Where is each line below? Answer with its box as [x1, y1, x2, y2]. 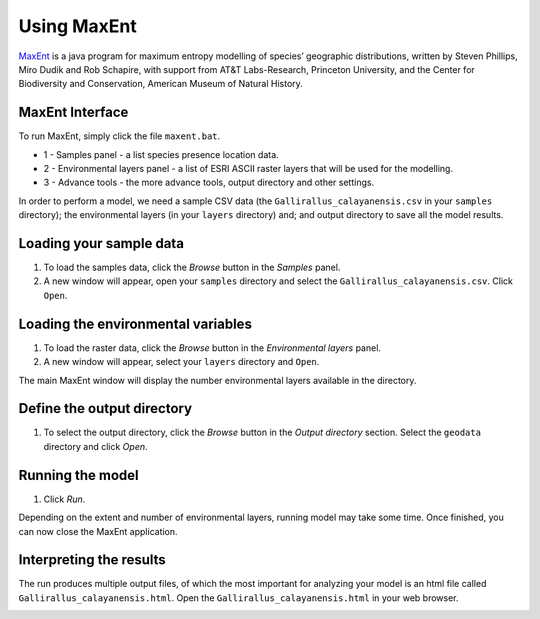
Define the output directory [18, 400, 193, 417]
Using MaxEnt [18, 15, 137, 37]
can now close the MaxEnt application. [18, 525, 179, 537]
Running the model [18, 466, 139, 484]
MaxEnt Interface [18, 104, 129, 121]
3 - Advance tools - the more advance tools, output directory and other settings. [43, 176, 375, 189]
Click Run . [43, 493, 86, 505]
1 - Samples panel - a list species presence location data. [43, 148, 279, 160]
